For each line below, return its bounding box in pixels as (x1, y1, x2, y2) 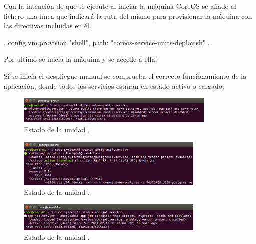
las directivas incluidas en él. (4, 20, 91, 31)
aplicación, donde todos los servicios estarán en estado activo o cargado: (4, 80, 224, 91)
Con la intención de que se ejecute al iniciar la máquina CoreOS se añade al (4, 1, 236, 11)
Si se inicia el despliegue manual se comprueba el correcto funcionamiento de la (4, 70, 247, 81)
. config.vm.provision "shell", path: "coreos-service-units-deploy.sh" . (4, 37, 210, 47)
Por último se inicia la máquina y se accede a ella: (4, 54, 157, 64)
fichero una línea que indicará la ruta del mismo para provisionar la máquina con (4, 10, 252, 21)
